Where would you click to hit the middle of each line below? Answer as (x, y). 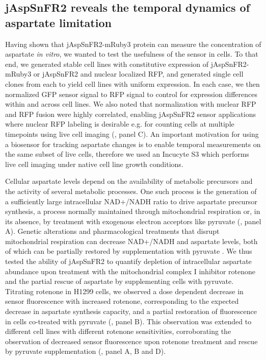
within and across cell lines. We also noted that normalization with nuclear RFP (131, 104)
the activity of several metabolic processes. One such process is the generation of (131, 191)
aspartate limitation (58, 22)
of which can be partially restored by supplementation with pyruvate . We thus (129, 251)
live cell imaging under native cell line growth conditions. (94, 164)
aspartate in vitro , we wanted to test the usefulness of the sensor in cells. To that (132, 54)
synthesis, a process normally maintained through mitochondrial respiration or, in (133, 211)
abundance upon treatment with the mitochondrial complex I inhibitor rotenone (130, 271)
